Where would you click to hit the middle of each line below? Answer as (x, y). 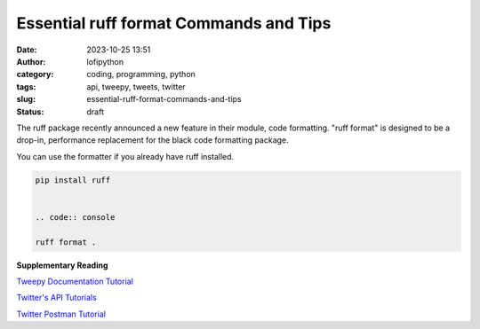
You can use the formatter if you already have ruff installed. (125, 156)
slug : (26, 99)
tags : (26, 86)
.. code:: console (75, 217)
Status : (30, 112)
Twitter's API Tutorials (56, 298)
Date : (27, 50)
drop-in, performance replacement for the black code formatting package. (152, 140)
